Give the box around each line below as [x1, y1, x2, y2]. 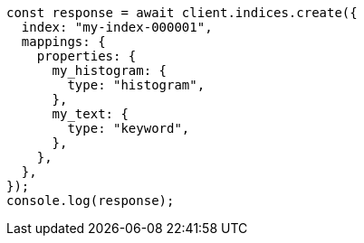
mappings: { [21, 34, 106, 49]
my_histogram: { [52, 63, 168, 78]
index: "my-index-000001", [21, 20, 213, 34]
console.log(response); [6, 193, 175, 208]
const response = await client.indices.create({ [6, 5, 358, 20]
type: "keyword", [67, 121, 190, 136]
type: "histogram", [67, 78, 206, 92]
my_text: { [52, 107, 129, 121]
